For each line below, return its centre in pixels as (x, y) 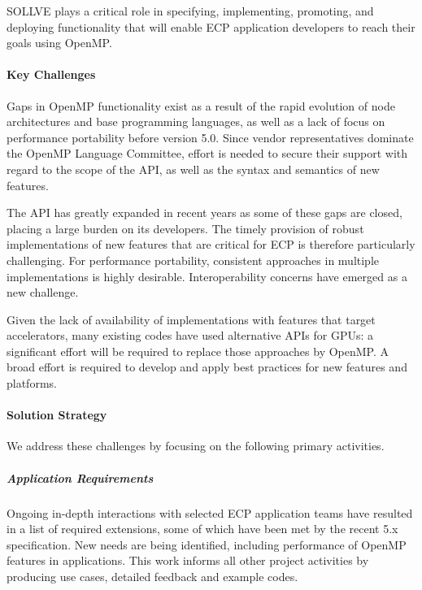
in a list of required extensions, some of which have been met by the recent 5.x (202, 529)
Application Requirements (80, 477)
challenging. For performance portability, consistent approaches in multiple (193, 260)
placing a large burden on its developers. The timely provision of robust (185, 228)
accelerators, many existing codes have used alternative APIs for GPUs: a (190, 335)
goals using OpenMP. (59, 43)
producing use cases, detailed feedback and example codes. (152, 576)
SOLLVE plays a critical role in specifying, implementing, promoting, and (190, 11)
